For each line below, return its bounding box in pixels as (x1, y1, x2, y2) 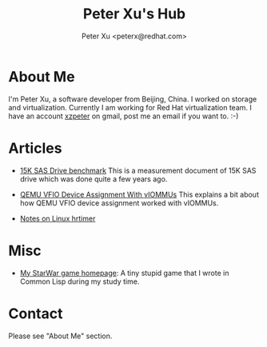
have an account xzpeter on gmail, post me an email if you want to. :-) (8, 111, 239, 121)
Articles (8, 139, 62, 157)
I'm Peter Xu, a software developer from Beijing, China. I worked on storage (8, 94, 257, 104)
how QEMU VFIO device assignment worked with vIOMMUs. (19, 197, 219, 208)
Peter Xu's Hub (82, 5, 186, 23)
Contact (8, 305, 63, 322)
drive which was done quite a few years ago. (19, 173, 168, 184)
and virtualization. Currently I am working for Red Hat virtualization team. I (8, 102, 252, 112)
